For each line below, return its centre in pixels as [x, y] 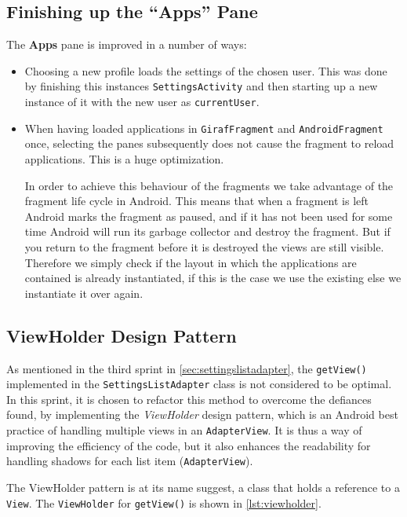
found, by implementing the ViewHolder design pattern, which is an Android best [202, 414]
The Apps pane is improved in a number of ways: [127, 44]
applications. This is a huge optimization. [124, 158]
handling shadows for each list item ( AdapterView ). [130, 461]
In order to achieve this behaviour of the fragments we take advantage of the [209, 185]
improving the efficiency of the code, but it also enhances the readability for [189, 445]
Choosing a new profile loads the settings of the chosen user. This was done [206, 70]
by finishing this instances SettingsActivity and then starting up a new [201, 86]
